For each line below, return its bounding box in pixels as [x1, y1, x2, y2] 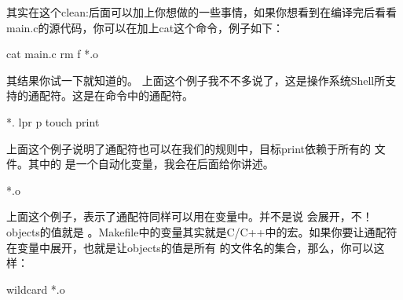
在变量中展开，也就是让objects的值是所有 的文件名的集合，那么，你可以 [6, 239, 374, 255]
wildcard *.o [6, 280, 65, 297]
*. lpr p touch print [6, 113, 100, 130]
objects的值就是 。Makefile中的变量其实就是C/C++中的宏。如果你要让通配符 [6, 223, 398, 240]
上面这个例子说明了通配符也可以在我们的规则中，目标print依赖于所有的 [6, 140, 371, 156]
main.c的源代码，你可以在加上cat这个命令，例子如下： [6, 19, 284, 35]
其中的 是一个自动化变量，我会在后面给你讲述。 [27, 155, 274, 172]
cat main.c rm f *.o [6, 46, 99, 62]
